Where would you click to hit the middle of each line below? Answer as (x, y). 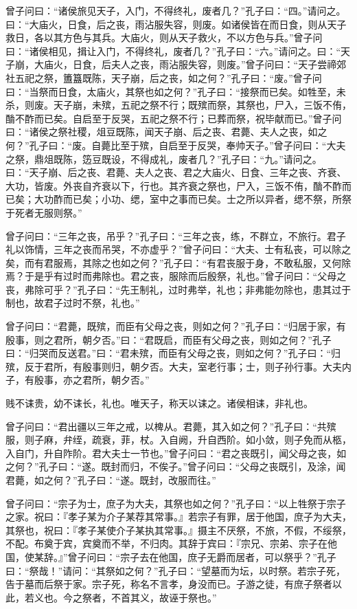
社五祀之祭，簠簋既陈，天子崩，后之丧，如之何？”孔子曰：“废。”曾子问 (164, 77)
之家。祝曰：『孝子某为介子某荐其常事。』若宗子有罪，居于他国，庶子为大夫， (178, 517)
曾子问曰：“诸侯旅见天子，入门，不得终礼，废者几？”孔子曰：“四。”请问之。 (176, 10)
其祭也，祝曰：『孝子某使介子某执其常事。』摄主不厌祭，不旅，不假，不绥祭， (178, 530)
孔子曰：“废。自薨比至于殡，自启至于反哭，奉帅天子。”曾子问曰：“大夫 (187, 145)
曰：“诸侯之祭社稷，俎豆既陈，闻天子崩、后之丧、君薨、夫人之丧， (157, 132)
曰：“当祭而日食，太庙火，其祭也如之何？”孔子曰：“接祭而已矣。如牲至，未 (176, 91)
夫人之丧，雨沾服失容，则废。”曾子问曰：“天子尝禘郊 (229, 64)
